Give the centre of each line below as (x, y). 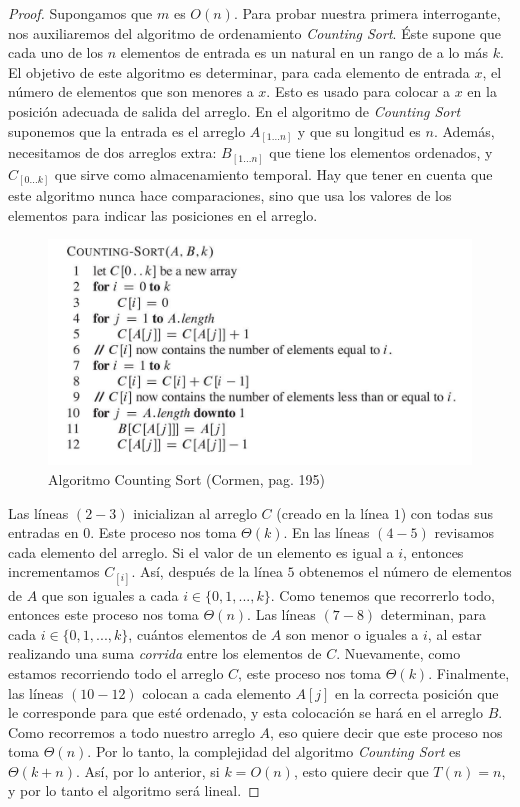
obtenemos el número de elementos (405, 571)
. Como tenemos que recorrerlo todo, (383, 594)
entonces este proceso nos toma (103, 614)
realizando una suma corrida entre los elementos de (165, 653)
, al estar (454, 633)
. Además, (464, 130)
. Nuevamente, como (398, 653)
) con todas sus (447, 512)
